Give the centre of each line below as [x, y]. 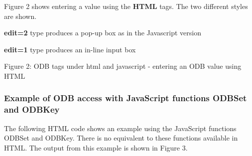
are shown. [20, 16]
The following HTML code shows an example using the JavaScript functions [120, 128]
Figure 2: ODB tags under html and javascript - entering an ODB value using [123, 66]
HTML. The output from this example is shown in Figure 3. [96, 147]
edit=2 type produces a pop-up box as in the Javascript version [103, 33]
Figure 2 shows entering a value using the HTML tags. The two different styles [126, 6]
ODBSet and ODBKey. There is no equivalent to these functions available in [121, 138]
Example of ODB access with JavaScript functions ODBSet [126, 98]
